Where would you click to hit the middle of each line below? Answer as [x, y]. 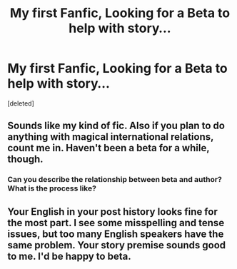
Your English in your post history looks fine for [112, 212]
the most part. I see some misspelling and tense [116, 223]
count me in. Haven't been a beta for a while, [109, 148]
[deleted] [21, 103]
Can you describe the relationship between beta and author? [115, 180]
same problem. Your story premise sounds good [117, 245]
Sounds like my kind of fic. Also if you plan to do [116, 126]
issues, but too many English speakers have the [116, 234]
